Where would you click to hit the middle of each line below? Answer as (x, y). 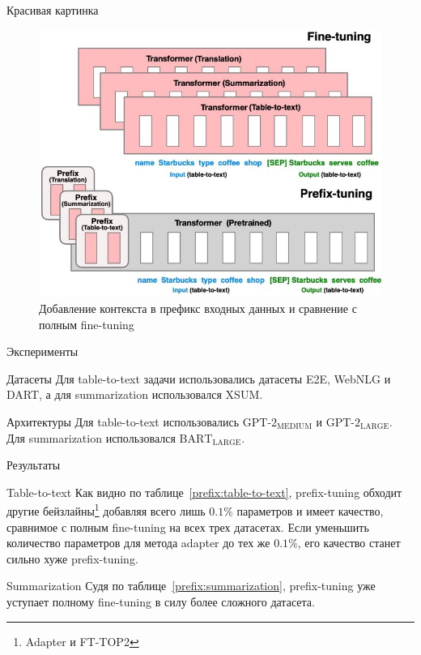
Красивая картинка (53, 10)
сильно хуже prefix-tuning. (72, 558)
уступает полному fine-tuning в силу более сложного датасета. (161, 601)
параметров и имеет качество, (310, 510)
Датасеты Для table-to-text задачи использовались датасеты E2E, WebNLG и (199, 378)
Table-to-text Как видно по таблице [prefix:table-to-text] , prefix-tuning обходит (204, 492)
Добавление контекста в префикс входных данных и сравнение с (198, 308)
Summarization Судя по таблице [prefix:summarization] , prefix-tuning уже (191, 586)
